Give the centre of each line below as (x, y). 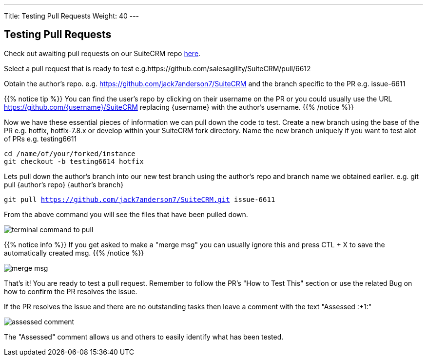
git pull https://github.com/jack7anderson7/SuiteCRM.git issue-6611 (140, 199)
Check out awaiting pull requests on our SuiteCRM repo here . (102, 53)
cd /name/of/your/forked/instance (70, 153)
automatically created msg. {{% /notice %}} (74, 253)
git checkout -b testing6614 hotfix (74, 161)
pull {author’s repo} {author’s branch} (64, 184)
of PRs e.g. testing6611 (40, 139)
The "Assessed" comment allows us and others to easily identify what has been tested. (144, 337)
